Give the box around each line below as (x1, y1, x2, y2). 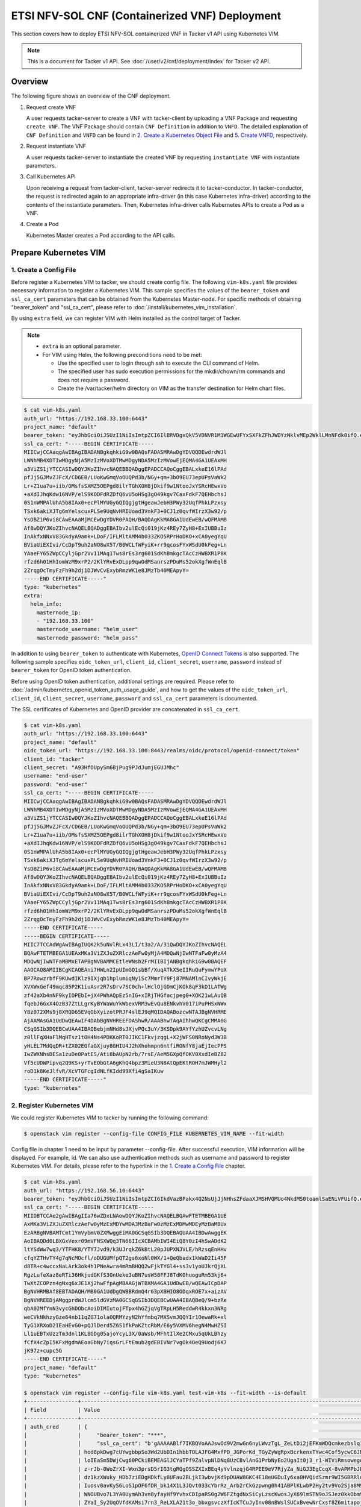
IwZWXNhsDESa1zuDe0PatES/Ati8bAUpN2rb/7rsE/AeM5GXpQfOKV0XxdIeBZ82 (23, 1051, 227, 1058)
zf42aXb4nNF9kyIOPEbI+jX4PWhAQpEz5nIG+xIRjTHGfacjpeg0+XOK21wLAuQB (23, 992, 227, 999)
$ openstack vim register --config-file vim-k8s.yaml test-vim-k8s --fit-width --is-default (23, 1389, 306, 1397)
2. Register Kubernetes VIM (11, 1101, 94, 1110)
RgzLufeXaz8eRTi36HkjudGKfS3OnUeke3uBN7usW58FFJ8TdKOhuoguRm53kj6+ (23, 1271, 227, 1278)
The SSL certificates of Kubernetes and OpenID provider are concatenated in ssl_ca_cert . (11, 706, 240, 713)
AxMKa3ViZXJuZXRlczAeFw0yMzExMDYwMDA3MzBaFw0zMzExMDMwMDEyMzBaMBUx (23, 1221, 227, 1228)
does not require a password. (57, 376, 131, 383)
